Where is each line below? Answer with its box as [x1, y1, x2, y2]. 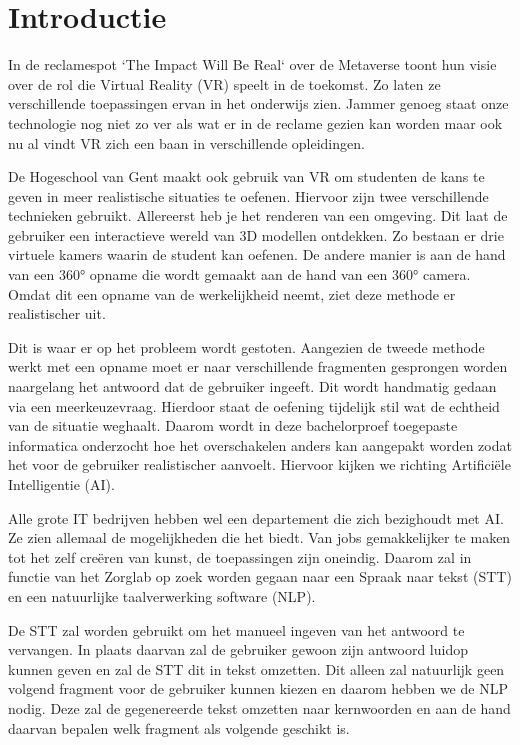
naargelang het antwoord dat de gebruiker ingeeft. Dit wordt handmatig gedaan [8, 376, 497, 397]
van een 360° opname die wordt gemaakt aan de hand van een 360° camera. [8, 264, 471, 285]
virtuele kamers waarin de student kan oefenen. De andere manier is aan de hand [8, 244, 506, 265]
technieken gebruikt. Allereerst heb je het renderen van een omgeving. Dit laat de [8, 205, 508, 226]
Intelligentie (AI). [8, 474, 115, 494]
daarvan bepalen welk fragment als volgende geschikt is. [8, 717, 350, 738]
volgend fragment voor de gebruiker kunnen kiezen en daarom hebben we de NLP [8, 678, 508, 699]
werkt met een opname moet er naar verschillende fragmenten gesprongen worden [8, 356, 508, 377]
